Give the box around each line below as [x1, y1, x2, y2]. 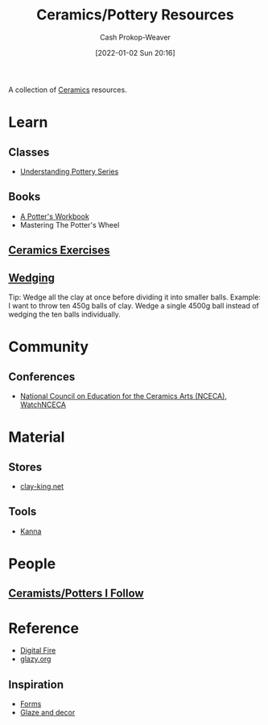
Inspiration [8, 677, 64, 691]
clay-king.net [19, 481, 64, 491]
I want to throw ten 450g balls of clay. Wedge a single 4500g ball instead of [8, 300, 259, 310]
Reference [8, 619, 79, 637]
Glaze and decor [19, 708, 76, 718]
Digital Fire [19, 646, 56, 656]
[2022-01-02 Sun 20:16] [95, 48, 175, 57]
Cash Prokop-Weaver [99, 32, 171, 42]
